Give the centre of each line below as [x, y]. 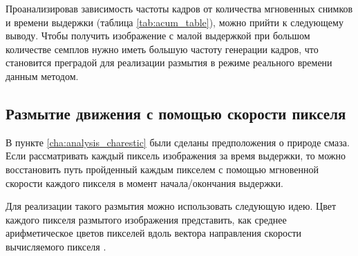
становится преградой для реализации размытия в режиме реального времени [169, 62]
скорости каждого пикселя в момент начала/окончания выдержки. [144, 183]
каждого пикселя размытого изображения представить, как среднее [146, 219]
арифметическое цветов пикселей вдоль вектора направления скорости [154, 233]
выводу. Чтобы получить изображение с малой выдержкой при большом [158, 36]
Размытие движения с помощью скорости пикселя [176, 113]
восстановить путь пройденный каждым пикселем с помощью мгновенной [162, 169]
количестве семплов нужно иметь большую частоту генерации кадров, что [162, 49]
